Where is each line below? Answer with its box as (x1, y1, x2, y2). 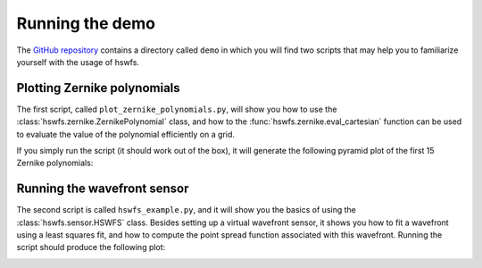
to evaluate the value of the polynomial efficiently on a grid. (16, 129, 236, 139)
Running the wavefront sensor (16, 181, 189, 197)
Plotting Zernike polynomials (16, 80, 180, 96)
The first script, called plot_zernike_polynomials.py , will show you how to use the (16, 104, 337, 114)
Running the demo (16, 13, 156, 33)
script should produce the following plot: (16, 242, 166, 253)
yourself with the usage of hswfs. (16, 56, 140, 67)
